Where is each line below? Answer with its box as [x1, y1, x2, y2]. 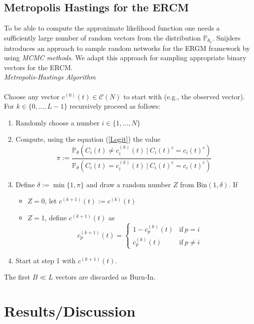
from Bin [180, 179, 207, 189]
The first [4, 272, 31, 282]
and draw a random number [86, 179, 171, 189]
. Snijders [212, 32, 241, 42]
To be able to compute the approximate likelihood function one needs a [4, 23, 220, 33]
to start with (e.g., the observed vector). [123, 91, 245, 101]
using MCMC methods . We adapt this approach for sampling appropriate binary [4, 52, 247, 63]
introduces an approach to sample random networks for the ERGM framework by [4, 42, 250, 53]
